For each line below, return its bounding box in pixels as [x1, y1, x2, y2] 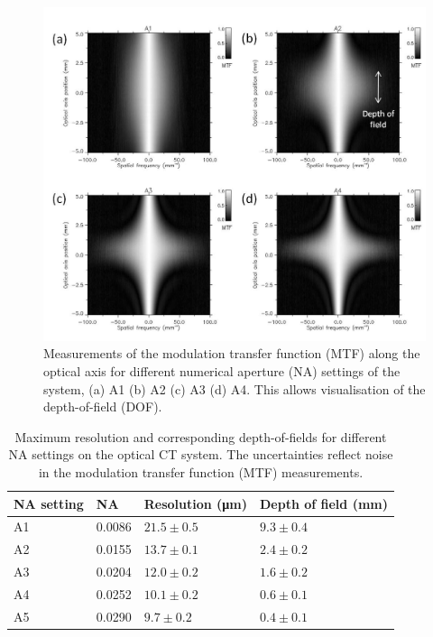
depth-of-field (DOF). [43, 397, 162, 416]
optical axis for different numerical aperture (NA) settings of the [43, 361, 401, 380]
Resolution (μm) [143, 494, 247, 512]
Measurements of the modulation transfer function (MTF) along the [43, 344, 420, 363]
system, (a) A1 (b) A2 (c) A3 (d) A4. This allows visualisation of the [43, 379, 426, 398]
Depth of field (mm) [259, 494, 388, 512]
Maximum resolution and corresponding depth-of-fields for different [14, 427, 387, 446]
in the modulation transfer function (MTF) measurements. [38, 462, 364, 481]
